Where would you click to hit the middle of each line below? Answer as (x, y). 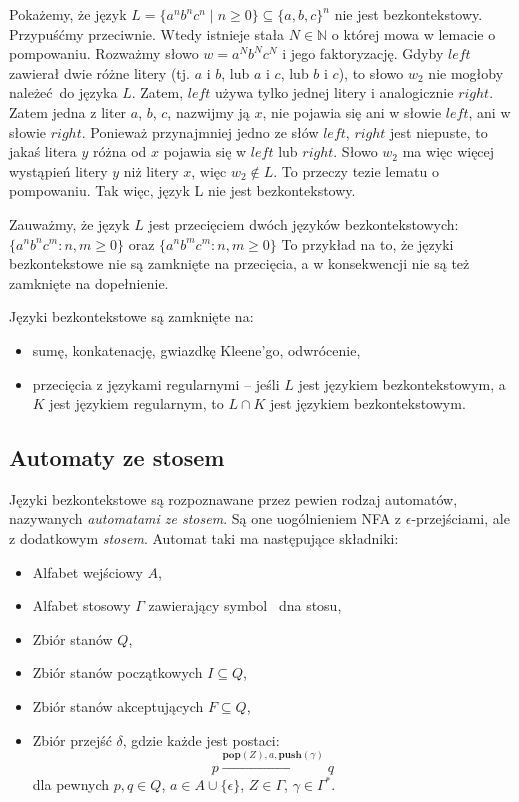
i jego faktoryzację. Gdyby (363, 53)
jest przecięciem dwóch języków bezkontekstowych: (303, 223)
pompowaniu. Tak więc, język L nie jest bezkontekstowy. (182, 190)
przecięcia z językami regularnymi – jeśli (156, 383)
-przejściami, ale (460, 518)
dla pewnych (71, 784)
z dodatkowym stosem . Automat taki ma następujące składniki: (204, 538)
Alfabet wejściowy (87, 571)
